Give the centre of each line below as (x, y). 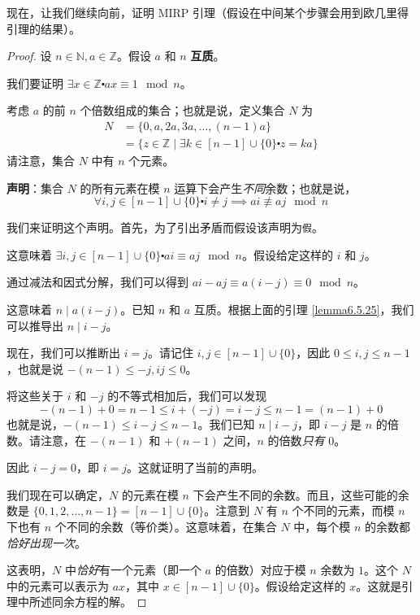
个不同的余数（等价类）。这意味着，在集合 (166, 526)
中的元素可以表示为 (58, 585)
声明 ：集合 (35, 188)
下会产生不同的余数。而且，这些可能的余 (301, 494)
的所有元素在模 (120, 188)
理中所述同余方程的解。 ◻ (77, 602)
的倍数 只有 (296, 440)
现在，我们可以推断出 (63, 353)
